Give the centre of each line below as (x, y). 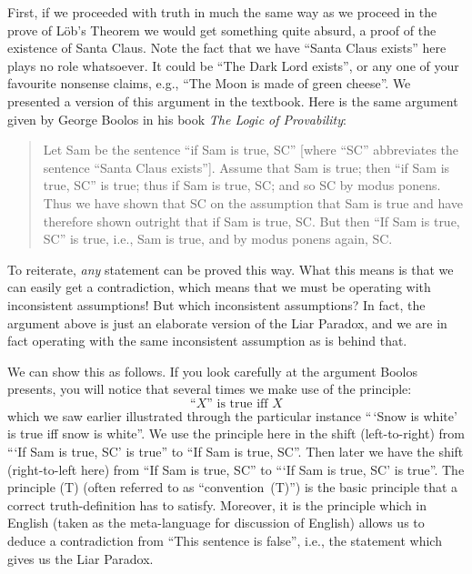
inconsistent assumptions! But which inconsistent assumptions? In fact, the (216, 304)
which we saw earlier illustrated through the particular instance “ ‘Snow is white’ (232, 415)
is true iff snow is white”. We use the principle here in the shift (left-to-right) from (236, 433)
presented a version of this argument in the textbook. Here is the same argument (233, 101)
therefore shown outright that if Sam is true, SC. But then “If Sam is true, (251, 221)
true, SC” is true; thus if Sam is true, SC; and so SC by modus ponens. (242, 185)
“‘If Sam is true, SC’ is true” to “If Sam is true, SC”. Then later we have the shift (236, 452)
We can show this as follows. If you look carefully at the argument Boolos (212, 371)
